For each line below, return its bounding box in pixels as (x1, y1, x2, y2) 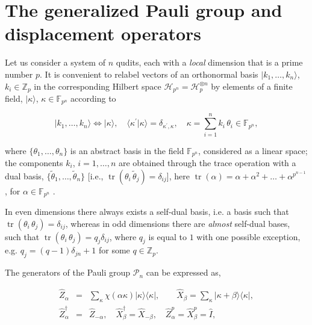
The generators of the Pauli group (5, 266, 131, 279)
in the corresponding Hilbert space (34, 79, 161, 92)
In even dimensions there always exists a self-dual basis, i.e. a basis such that (5, 205, 289, 218)
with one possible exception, (196, 230, 301, 243)
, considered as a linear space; (198, 144, 308, 156)
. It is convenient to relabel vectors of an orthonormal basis (40, 67, 258, 80)
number (5, 67, 33, 80)
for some (98, 244, 130, 256)
